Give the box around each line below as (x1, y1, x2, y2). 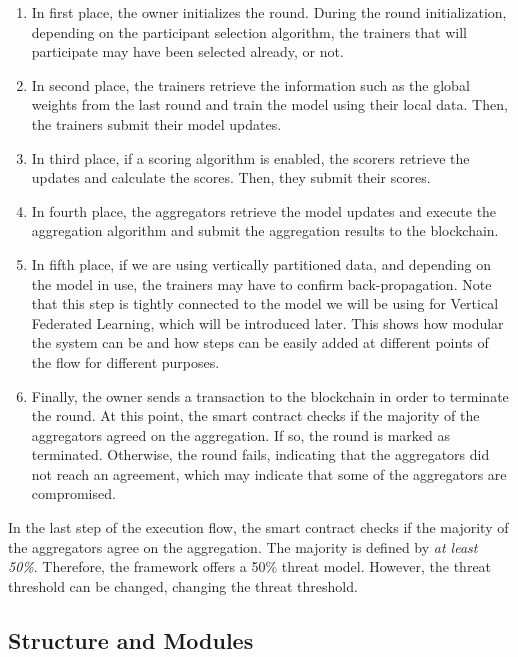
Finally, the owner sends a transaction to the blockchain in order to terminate (31, 385, 509, 406)
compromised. (31, 483, 116, 504)
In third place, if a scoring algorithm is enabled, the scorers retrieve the (31, 147, 470, 168)
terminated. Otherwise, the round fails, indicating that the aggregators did (31, 444, 490, 465)
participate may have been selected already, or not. (31, 41, 344, 62)
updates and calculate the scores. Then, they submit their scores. (31, 167, 431, 188)
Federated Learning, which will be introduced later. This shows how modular (31, 312, 504, 333)
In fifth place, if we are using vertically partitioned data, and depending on (31, 253, 491, 274)
